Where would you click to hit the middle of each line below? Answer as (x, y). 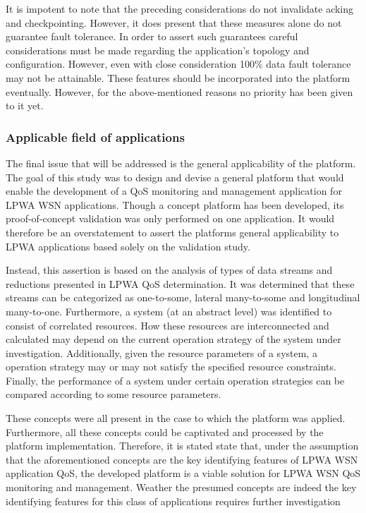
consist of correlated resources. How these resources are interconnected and (167, 325)
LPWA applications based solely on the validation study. (128, 246)
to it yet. (25, 105)
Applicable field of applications (95, 137)
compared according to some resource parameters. (114, 394)
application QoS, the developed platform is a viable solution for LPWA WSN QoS (183, 473)
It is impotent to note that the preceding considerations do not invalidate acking (180, 8)
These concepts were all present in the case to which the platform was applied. (176, 418)
